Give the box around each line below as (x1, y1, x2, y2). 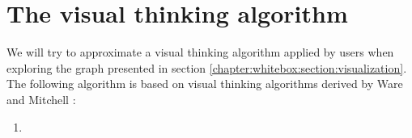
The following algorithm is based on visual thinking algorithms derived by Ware (6, 75, 403, 92)
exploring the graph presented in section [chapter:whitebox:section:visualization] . (6, 59, 407, 76)
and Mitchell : (6, 90, 76, 107)
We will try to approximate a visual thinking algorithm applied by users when (6, 44, 394, 61)
